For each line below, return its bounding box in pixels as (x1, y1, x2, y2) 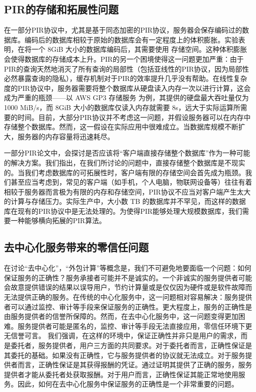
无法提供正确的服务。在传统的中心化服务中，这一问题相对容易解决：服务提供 (4, 292, 252, 302)
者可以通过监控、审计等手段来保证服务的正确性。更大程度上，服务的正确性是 (4, 301, 252, 312)
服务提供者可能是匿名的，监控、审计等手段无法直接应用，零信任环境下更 (17, 320, 252, 331)
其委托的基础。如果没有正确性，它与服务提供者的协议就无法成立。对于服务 (4, 350, 245, 360)
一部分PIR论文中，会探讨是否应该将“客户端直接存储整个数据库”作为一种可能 (4, 148, 251, 158)
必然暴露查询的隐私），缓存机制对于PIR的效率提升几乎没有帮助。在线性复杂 (4, 73, 247, 83)
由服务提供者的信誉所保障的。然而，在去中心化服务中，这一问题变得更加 (4, 311, 238, 321)
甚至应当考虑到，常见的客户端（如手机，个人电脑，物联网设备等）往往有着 (10, 177, 252, 187)
